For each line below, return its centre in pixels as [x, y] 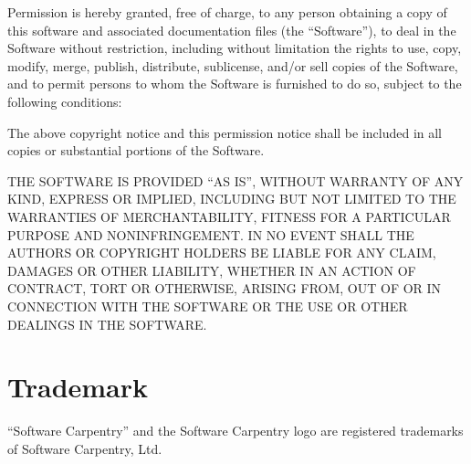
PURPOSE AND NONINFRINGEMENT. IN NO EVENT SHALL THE [211, 234]
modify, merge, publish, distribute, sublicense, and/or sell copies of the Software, [233, 65]
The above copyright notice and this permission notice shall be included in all [225, 132]
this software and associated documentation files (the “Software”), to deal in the [232, 30]
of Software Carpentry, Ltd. [85, 448]
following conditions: [65, 101]
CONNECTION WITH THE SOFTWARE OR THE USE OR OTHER [208, 306]
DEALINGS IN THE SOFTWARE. [107, 324]
